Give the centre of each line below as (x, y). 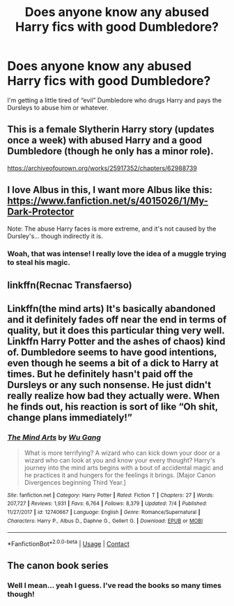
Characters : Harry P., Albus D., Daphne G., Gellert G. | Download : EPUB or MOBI (105, 521)
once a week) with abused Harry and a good (104, 140)
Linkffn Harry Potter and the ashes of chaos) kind (116, 342)
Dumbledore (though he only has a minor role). (110, 151)
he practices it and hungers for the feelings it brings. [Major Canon (120, 475)
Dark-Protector (41, 212)
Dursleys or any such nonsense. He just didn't (109, 385)
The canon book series (58, 566)
